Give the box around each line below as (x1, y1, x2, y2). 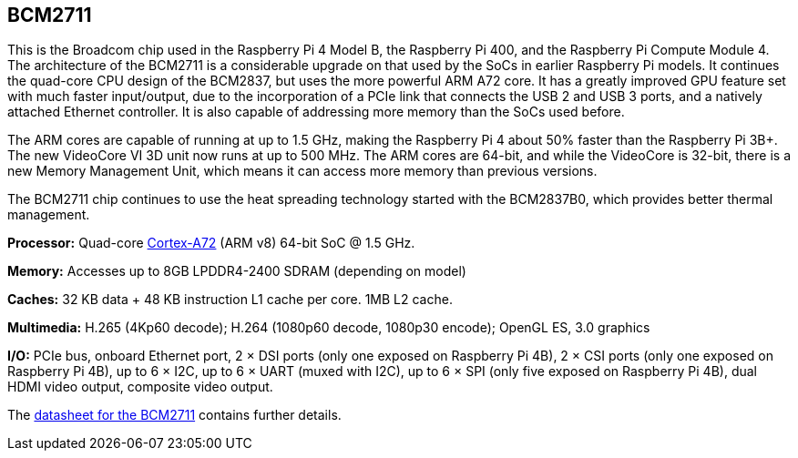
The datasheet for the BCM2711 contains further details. (7, 407, 342, 423)
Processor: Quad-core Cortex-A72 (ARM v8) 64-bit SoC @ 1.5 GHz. (7, 235, 415, 251)
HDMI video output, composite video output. (7, 379, 273, 395)
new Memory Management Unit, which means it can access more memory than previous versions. (7, 163, 598, 179)
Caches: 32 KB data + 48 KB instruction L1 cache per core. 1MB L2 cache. (7, 291, 453, 308)
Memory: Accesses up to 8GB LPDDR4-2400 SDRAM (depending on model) (7, 263, 466, 280)
